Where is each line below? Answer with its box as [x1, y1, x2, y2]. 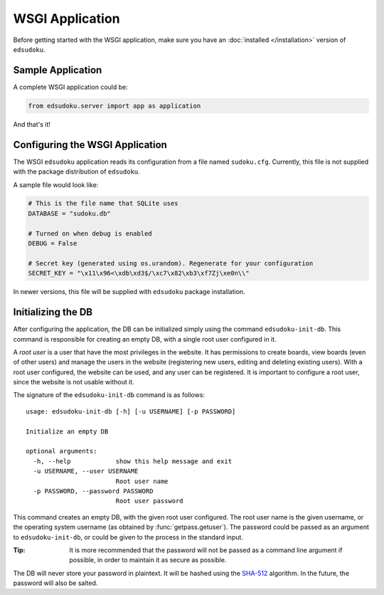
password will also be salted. [13, 579, 98, 587]
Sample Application [13, 64, 102, 76]
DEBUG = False [28, 239, 78, 248]
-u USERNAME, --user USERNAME [33, 467, 139, 475]
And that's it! [13, 120, 51, 128]
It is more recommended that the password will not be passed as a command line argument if [69, 545, 343, 554]
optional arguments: [26, 447, 97, 456]
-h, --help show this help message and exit [33, 457, 233, 465]
